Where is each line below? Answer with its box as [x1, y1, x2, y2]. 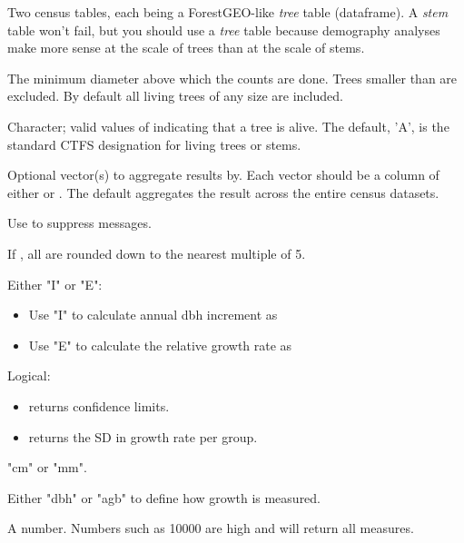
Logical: [7, 366, 51, 385]
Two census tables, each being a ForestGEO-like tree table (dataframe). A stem [7, 3, 449, 21]
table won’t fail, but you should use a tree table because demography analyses [7, 20, 440, 39]
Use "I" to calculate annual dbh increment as [28, 305, 278, 324]
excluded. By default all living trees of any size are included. [7, 86, 343, 105]
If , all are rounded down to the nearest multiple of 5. [7, 243, 306, 262]
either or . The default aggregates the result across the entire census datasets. [7, 183, 439, 202]
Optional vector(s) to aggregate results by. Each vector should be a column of [7, 165, 439, 184]
